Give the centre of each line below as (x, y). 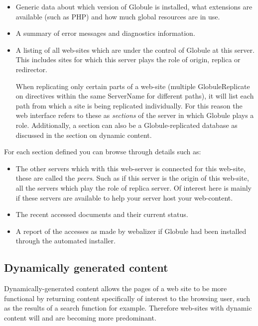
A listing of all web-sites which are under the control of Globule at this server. (135, 50)
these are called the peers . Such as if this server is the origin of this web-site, (132, 178)
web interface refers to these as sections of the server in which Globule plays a (135, 115)
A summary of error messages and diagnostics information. (105, 33)
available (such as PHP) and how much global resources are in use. (118, 16)
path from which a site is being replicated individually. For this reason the (129, 105)
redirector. (31, 69)
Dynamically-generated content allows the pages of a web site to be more (116, 288)
